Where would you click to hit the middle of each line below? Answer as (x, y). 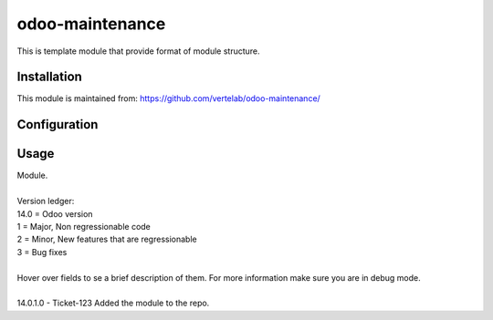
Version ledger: (46, 201)
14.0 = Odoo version (55, 213)
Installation (49, 77)
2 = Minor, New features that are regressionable (107, 239)
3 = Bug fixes (42, 252)
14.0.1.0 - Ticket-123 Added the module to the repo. (113, 303)
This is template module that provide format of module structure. (138, 51)
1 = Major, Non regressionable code (84, 226)
